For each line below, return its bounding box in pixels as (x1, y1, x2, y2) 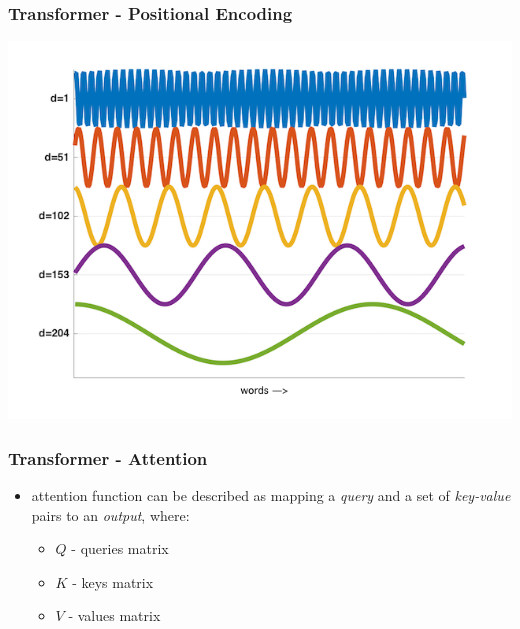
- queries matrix (71, 538, 169, 559)
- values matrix (68, 605, 161, 626)
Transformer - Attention (8, 445, 208, 470)
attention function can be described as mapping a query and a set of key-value (31, 485, 511, 506)
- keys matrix (72, 571, 154, 592)
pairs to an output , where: (31, 504, 190, 525)
